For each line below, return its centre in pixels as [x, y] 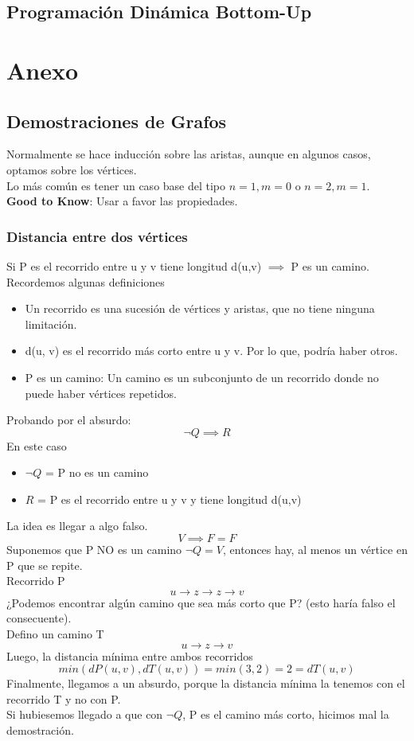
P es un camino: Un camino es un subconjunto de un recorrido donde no [202, 377]
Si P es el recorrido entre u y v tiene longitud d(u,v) [134, 265]
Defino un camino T [55, 634]
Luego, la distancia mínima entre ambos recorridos [130, 655]
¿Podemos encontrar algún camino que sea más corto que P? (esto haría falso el [201, 602]
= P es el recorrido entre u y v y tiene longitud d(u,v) [170, 499]
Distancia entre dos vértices [97, 236]
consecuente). [39, 618]
